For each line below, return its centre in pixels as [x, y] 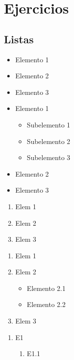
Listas [19, 39]
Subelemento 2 [49, 141]
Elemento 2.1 [46, 288]
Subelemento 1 [49, 124]
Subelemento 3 [49, 157]
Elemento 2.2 [46, 304]
